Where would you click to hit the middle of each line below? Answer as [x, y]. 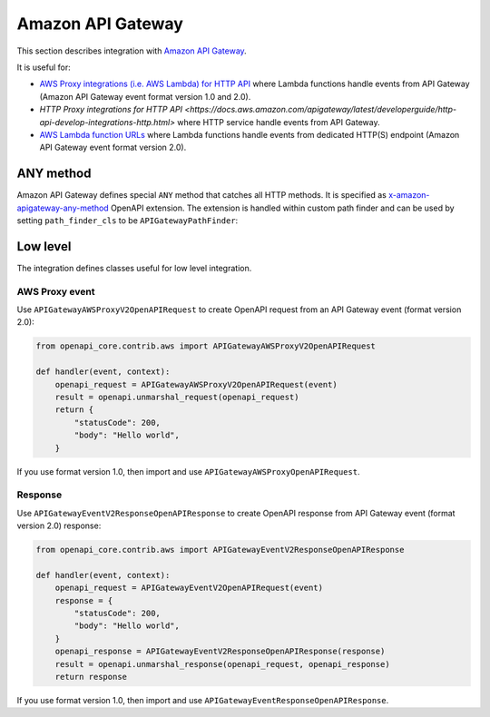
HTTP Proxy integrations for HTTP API [111, 110]
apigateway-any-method [63, 208]
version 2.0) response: [59, 525]
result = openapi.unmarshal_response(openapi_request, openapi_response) [222, 664]
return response [91, 677]
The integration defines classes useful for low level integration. [134, 268]
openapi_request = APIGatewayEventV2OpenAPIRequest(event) [189, 588]
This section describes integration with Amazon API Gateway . [132, 51]
